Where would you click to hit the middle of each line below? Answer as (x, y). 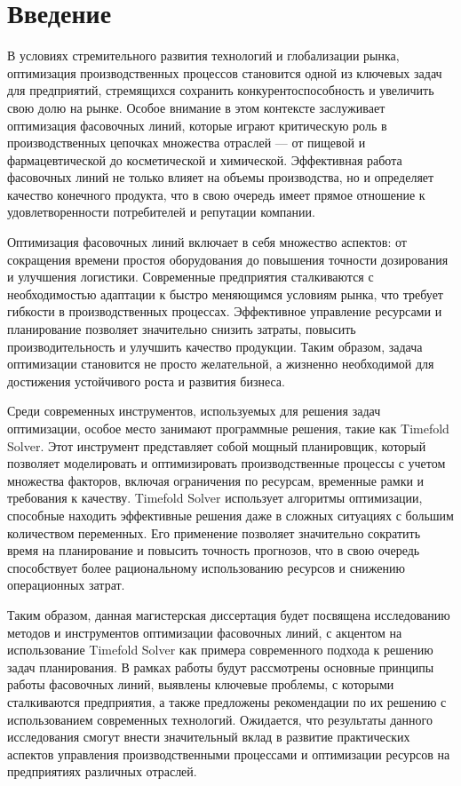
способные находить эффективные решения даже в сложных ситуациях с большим (230, 515)
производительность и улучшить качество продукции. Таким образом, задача (215, 346)
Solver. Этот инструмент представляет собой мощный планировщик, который (217, 445)
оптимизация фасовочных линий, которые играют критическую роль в (197, 125)
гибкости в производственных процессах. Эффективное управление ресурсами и (225, 311)
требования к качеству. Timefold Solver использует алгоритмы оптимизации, (215, 498)
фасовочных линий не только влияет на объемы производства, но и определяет (221, 177)
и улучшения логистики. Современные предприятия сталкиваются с (191, 277)
